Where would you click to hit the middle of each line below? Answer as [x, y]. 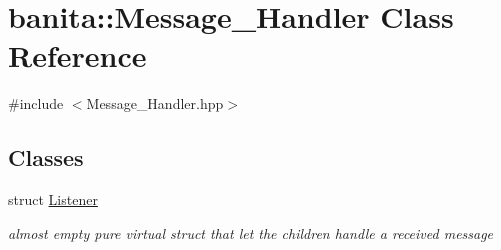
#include [36, 103]
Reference [77, 55]
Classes [46, 157]
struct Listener [53, 199]
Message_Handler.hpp [155, 103]
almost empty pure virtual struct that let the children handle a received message [251, 232]
